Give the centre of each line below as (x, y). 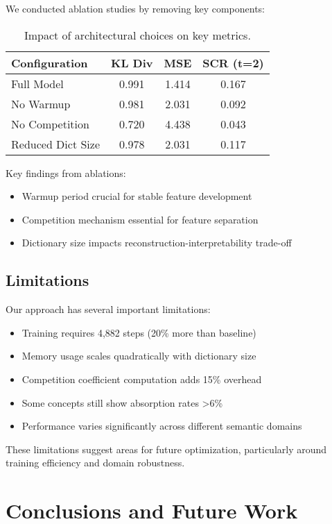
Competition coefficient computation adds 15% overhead (142, 379)
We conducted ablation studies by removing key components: (135, 8)
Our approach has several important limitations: (108, 309)
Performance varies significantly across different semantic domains (162, 426)
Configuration (50, 62)
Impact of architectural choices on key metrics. (137, 35)
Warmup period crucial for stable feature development (137, 196)
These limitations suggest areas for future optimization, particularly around (166, 449)
